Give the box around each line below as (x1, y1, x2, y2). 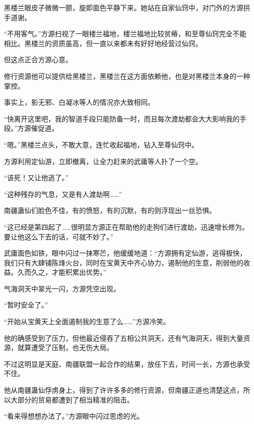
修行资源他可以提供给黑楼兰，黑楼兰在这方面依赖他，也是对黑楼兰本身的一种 (4, 71, 250, 81)
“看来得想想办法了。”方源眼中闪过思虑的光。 (4, 411, 144, 421)
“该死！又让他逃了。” (4, 172, 69, 183)
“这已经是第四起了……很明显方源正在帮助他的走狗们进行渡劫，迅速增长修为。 (4, 221, 249, 232)
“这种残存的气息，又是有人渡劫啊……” (4, 188, 122, 199)
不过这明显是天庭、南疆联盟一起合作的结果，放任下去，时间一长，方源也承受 (4, 358, 250, 369)
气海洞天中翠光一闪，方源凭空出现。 (4, 283, 120, 293)
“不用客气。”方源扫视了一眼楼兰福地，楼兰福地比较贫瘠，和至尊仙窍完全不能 (4, 28, 247, 39)
